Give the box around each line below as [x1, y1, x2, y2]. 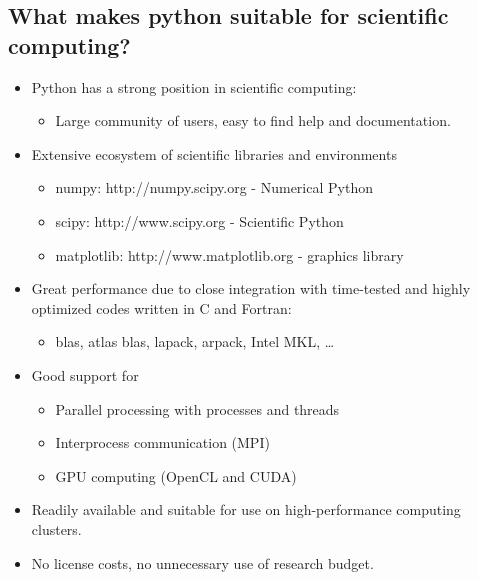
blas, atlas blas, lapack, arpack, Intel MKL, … [55, 331, 335, 352]
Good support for [31, 364, 139, 385]
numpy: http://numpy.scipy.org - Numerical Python [55, 177, 373, 198]
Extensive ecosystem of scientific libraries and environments [31, 143, 397, 164]
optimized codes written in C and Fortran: [31, 297, 292, 318]
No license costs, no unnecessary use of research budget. [31, 552, 374, 573]
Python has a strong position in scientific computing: [31, 76, 357, 97]
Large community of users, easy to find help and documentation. [55, 110, 451, 131]
